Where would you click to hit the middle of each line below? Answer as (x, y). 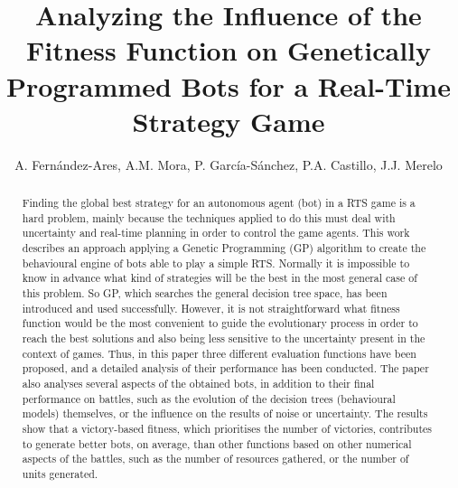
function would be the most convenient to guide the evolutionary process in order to (220, 323)
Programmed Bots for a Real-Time (229, 85)
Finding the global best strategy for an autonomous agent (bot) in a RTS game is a (219, 203)
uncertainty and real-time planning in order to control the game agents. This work (216, 233)
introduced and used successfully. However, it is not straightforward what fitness (211, 308)
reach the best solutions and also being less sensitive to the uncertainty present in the (224, 338)
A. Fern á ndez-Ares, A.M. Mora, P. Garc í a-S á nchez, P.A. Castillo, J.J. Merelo (229, 164)
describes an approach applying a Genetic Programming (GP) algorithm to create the (224, 248)
